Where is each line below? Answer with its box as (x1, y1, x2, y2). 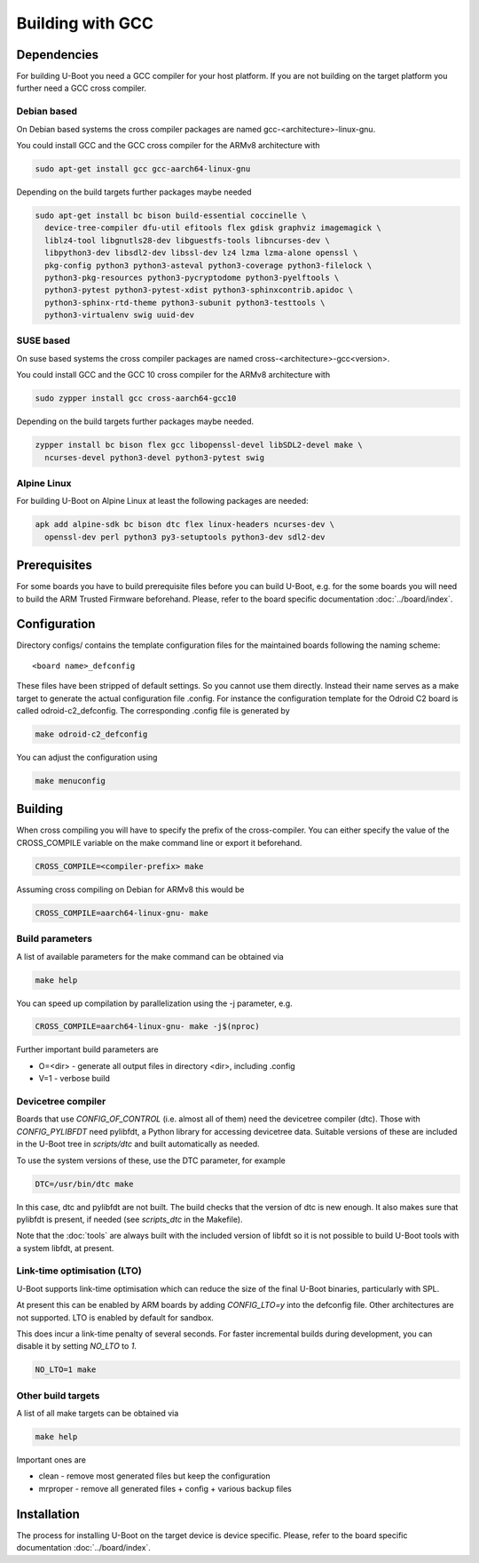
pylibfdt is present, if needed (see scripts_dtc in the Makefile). (16, 1214, 243, 1224)
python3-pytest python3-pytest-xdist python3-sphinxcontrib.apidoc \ (44, 285, 354, 295)
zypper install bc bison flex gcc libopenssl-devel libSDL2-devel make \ (35, 440, 363, 451)
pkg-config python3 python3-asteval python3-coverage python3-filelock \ (44, 260, 373, 270)
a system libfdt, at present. (16, 1242, 114, 1253)
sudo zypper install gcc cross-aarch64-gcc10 (35, 394, 237, 403)
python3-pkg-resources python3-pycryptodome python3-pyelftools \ (44, 272, 340, 283)
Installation (16, 1506, 80, 1521)
